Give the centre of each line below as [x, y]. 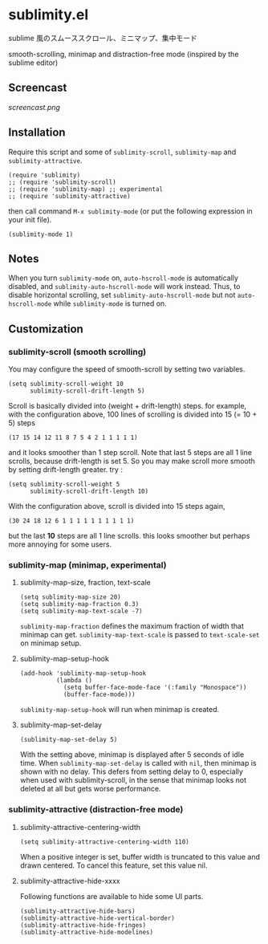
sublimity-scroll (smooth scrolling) [77, 352]
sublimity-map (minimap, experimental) [87, 565]
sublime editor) [33, 63]
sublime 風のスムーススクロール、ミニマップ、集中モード [103, 38]
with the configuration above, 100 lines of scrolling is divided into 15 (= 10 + [133, 414]
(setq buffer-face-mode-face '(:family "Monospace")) [155, 688]
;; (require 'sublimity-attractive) [69, 196]
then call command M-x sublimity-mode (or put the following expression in [130, 211]
